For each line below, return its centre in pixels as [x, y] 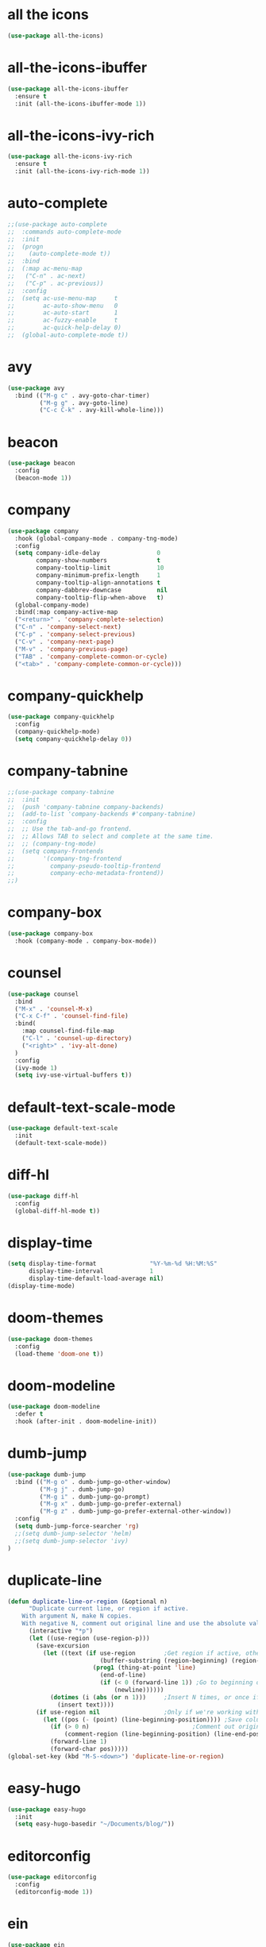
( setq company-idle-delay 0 [87, 553]
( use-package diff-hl [43, 1196]
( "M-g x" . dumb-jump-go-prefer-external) [110, 1504]
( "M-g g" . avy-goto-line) [84, 403]
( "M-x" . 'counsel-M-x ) [54, 1009]
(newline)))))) [139, 1690]
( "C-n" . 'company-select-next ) [68, 627]
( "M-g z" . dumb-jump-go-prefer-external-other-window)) [135, 1511]
